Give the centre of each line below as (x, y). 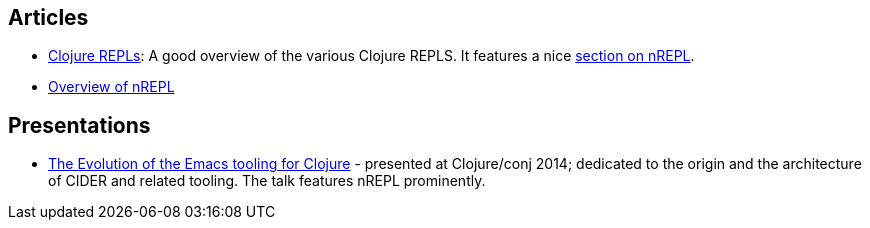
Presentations (79, 125)
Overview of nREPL (111, 87)
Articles (48, 17)
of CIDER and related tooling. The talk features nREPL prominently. (267, 181)
